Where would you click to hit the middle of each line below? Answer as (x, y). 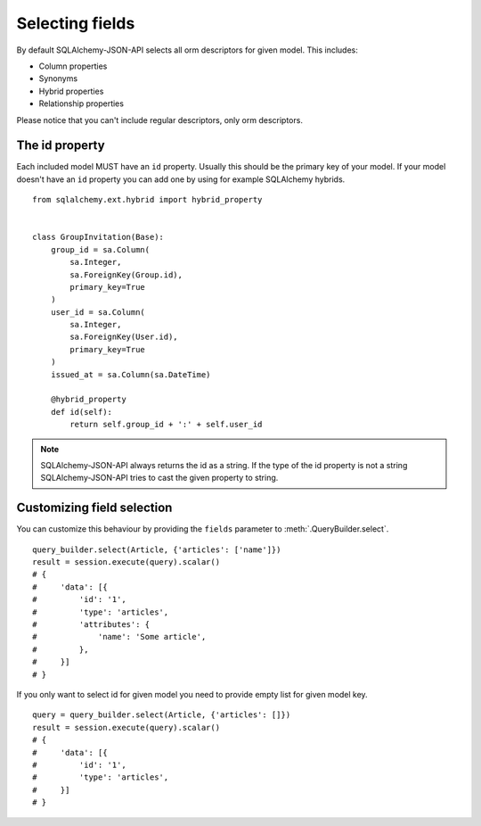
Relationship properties (82, 103)
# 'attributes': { (91, 625)
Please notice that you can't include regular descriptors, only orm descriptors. (159, 120)
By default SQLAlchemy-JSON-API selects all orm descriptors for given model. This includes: (187, 50)
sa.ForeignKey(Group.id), (126, 275)
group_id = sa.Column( (100, 249)
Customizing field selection (94, 508)
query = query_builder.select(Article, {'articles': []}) (162, 715)
